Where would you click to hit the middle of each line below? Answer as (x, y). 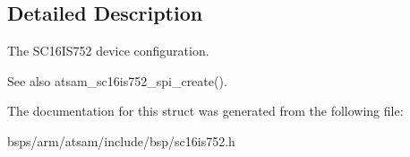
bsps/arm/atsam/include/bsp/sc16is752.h (121, 140)
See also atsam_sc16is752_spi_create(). (117, 80)
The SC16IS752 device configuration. (108, 51)
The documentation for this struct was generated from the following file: (205, 111)
